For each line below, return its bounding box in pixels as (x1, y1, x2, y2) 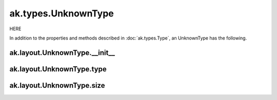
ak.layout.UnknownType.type (9, 65, 107, 73)
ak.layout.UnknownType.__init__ (9, 48, 115, 57)
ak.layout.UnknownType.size (9, 81, 105, 90)
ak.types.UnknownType (9, 8, 114, 19)
